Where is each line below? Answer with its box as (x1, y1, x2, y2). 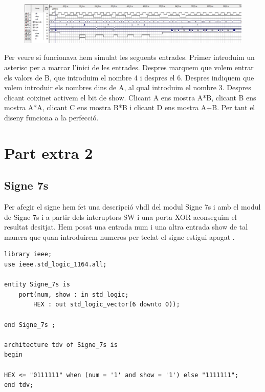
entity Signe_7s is (4, 281, 70, 288)
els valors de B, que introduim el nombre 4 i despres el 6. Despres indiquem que (4, 72, 254, 82)
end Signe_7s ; (4, 321, 56, 328)
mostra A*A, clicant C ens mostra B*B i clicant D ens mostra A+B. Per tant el (4, 102, 255, 113)
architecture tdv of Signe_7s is (4, 341, 118, 348)
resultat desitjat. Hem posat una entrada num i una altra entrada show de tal (4, 221, 248, 232)
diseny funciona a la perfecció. (4, 112, 99, 122)
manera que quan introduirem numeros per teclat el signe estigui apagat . (4, 231, 235, 242)
